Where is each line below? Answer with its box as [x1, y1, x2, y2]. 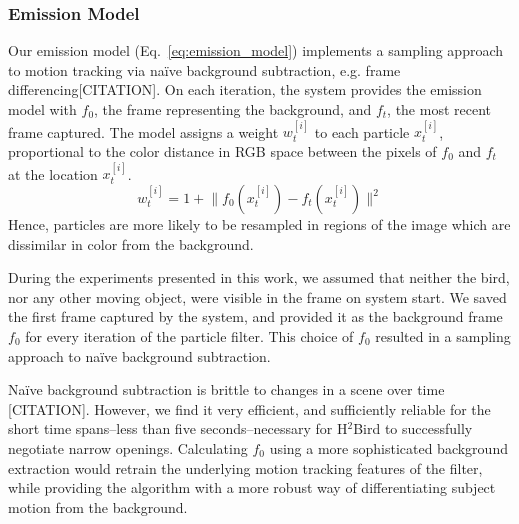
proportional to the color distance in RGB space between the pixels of [8, 141, 437, 161]
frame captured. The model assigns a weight [8, 121, 279, 142]
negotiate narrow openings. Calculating [8, 437, 248, 458]
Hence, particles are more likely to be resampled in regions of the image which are [8, 214, 511, 234]
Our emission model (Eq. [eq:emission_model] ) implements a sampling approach [8, 40, 504, 61]
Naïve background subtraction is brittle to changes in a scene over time [8, 379, 445, 400]
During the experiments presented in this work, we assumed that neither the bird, [8, 267, 510, 288]
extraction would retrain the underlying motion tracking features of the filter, [8, 457, 483, 478]
